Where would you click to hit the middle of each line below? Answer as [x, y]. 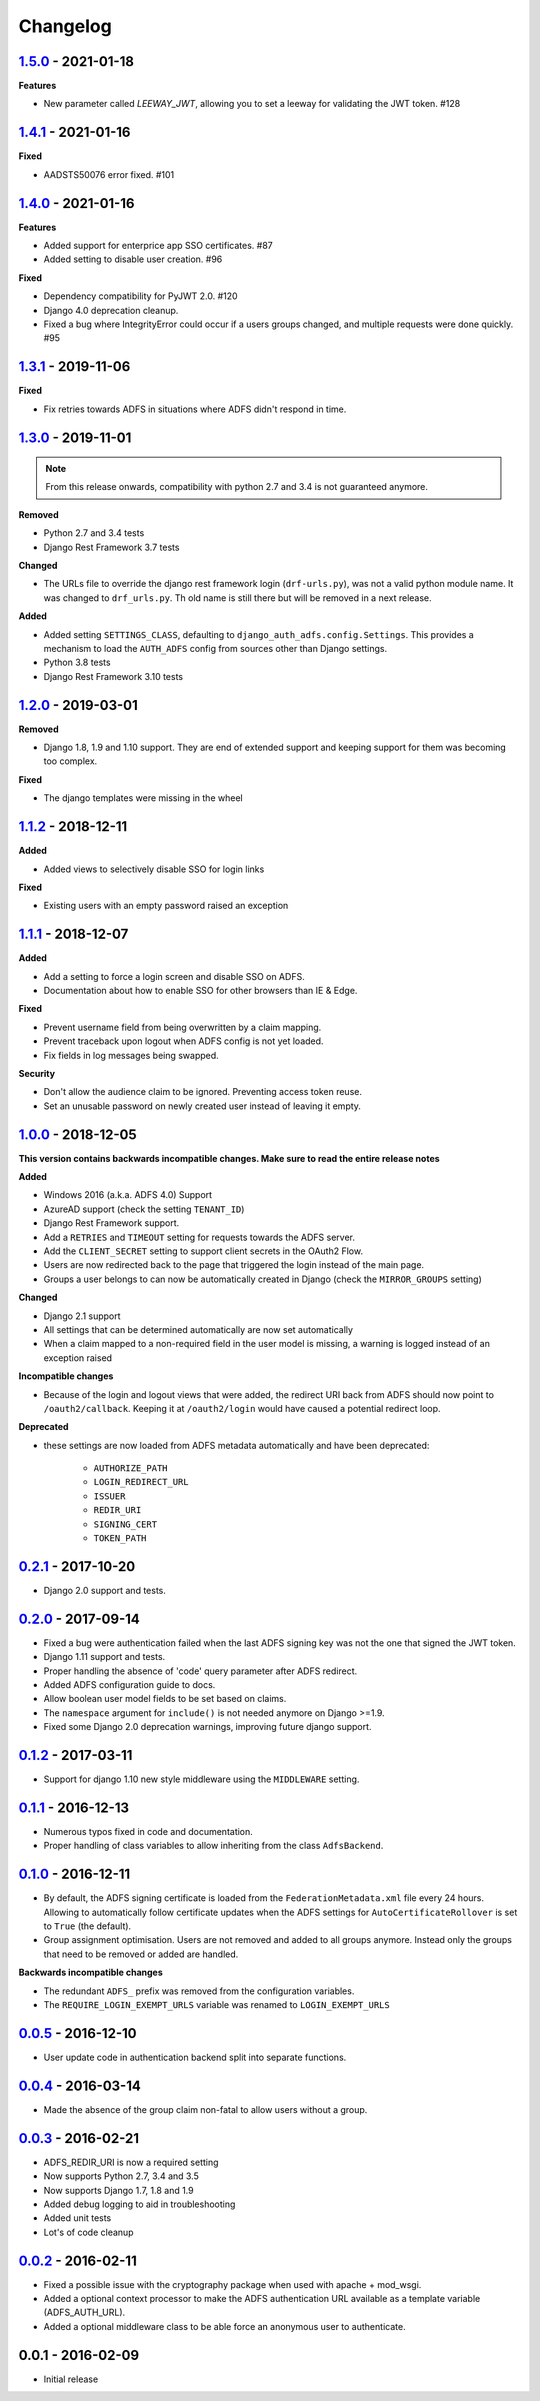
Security [36, 1073]
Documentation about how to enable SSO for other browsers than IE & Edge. [200, 991]
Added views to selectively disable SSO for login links [154, 869]
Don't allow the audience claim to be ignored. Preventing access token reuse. [202, 1092]
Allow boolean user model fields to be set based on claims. [165, 1699]
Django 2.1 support [82, 1316]
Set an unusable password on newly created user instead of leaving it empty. [202, 1106]
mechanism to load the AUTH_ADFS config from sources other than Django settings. [215, 648]
